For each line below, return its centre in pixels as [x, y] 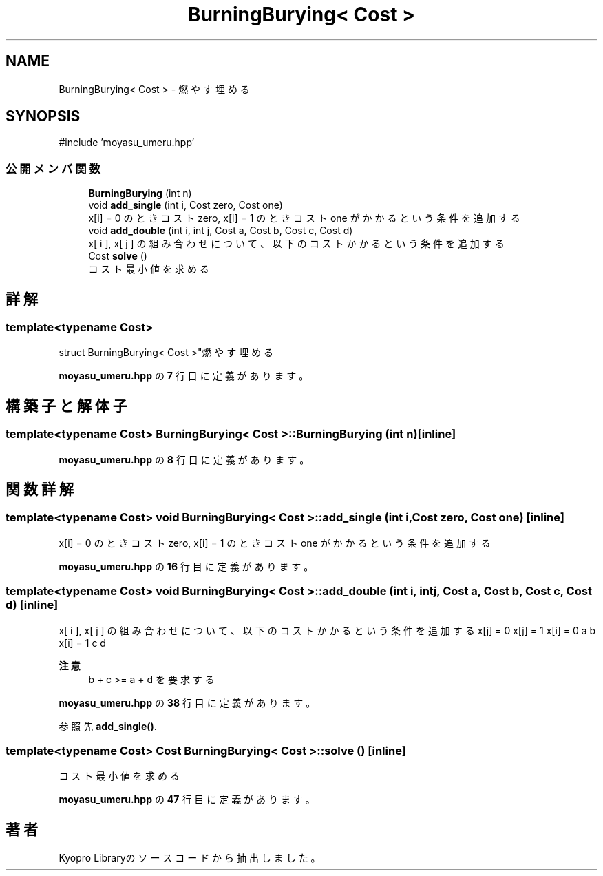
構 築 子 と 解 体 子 [66, 406]
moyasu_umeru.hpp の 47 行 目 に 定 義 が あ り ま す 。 [187, 800]
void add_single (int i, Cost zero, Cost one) [186, 205]
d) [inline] [32, 605]
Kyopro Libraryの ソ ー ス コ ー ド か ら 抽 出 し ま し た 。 [190, 858]
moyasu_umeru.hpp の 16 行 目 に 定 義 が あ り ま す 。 [186, 566]
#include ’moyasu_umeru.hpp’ [127, 143]
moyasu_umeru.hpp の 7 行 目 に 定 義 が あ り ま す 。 [184, 376]
